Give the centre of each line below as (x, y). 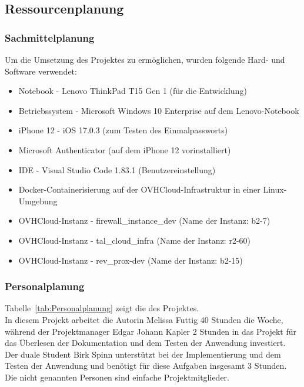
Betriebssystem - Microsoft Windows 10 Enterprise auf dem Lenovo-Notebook (159, 110)
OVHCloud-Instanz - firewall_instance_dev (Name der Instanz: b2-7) (144, 221)
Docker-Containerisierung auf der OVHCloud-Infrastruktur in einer (139, 189)
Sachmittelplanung (50, 37)
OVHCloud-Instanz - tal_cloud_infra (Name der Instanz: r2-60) (135, 240)
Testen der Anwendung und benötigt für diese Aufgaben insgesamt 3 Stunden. (146, 366)
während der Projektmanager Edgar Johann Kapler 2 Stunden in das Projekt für (151, 331)
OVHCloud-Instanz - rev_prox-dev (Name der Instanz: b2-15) (131, 260)
